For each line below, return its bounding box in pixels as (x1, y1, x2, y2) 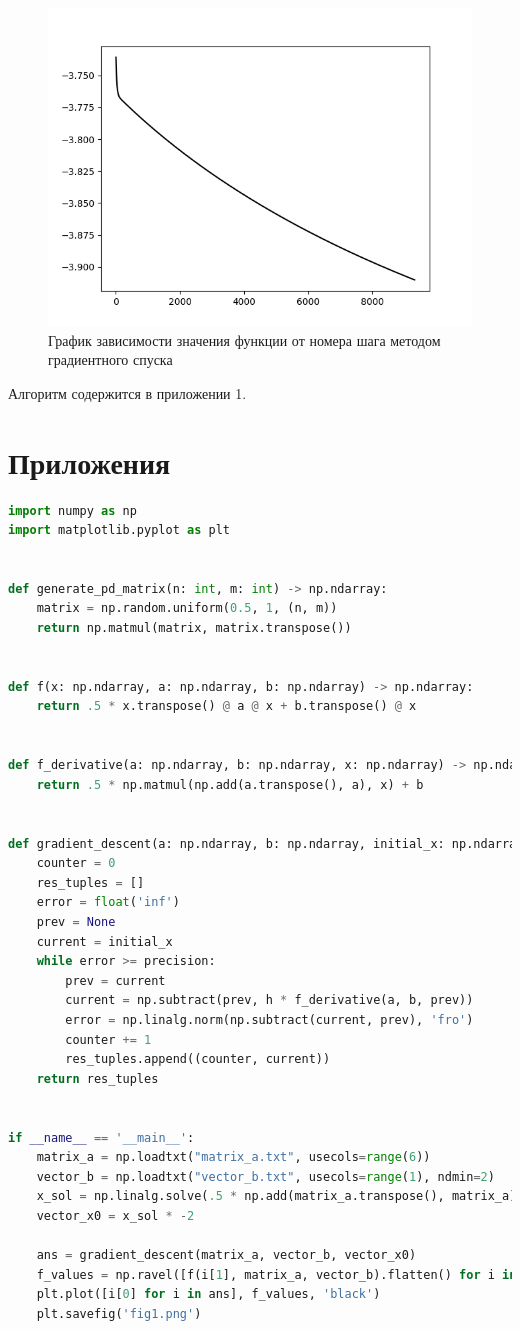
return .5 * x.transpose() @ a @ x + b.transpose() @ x (36, 699, 417, 714)
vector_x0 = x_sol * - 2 (36, 1208, 195, 1223)
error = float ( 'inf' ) (36, 895, 180, 910)
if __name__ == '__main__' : (8, 1130, 195, 1145)
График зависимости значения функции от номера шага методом (48, 329, 441, 350)
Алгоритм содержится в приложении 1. (8, 382, 247, 403)
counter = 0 (36, 856, 116, 871)
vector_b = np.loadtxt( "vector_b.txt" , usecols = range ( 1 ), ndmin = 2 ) (36, 1169, 495, 1184)
